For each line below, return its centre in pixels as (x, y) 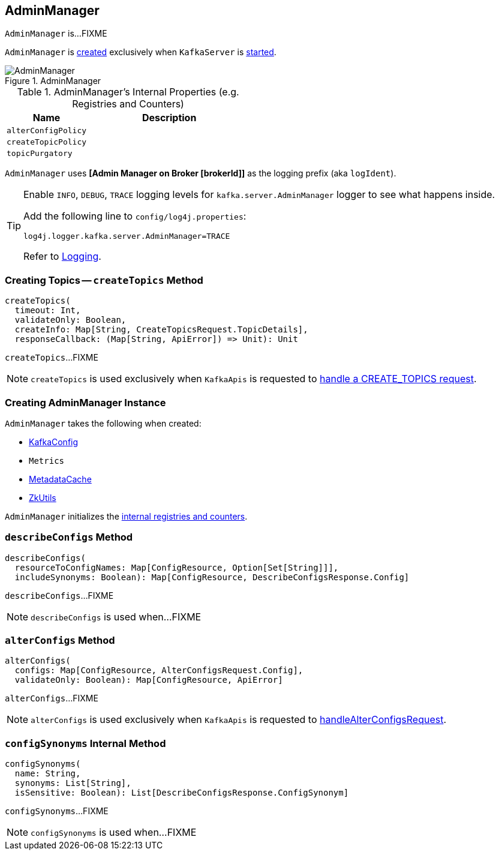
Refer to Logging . (62, 256)
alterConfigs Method (60, 640)
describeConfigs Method (69, 537)
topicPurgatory (40, 154)
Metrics (47, 460)
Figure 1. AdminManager (53, 81)
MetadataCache (60, 479)
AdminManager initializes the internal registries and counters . (126, 516)
